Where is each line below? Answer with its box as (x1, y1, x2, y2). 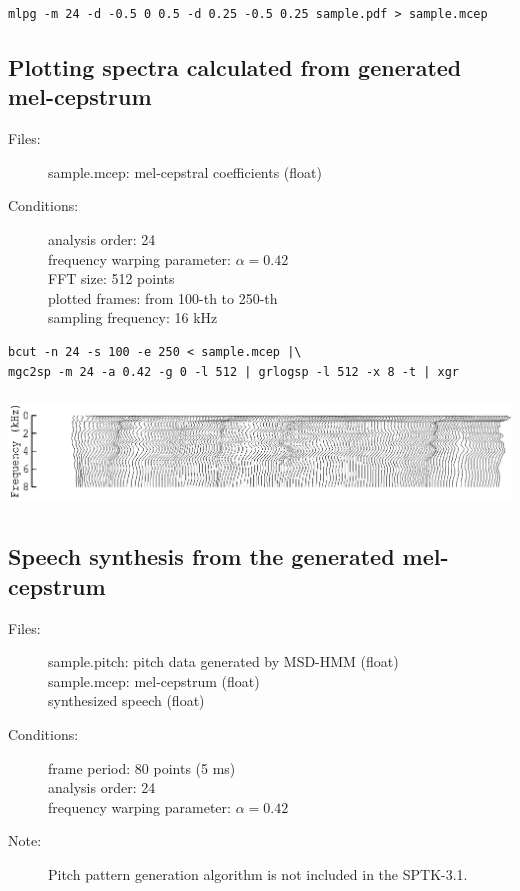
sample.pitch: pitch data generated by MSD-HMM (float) (48, 651, 399, 672)
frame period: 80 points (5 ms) (48, 757, 236, 778)
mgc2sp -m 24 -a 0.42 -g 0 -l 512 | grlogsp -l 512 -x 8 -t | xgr (8, 364, 460, 379)
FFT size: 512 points (48, 268, 175, 289)
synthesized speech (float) (48, 690, 205, 711)
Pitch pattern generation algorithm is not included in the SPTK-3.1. (48, 864, 468, 885)
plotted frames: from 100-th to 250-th (48, 287, 278, 308)
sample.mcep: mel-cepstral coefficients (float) (48, 161, 322, 182)
